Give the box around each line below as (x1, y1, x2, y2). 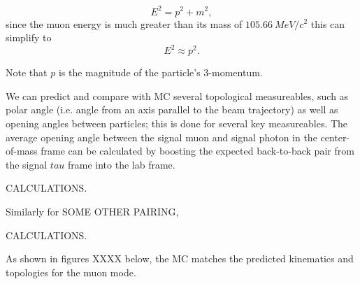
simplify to (6, 30, 52, 45)
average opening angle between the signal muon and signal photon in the (6, 129, 317, 144)
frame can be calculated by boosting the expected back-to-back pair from (41, 143, 354, 158)
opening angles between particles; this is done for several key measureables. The (6, 115, 348, 130)
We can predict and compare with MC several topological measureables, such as (6, 88, 349, 103)
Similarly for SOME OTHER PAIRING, (6, 204, 179, 218)
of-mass (6, 143, 38, 158)
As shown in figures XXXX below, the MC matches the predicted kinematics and (6, 251, 354, 266)
